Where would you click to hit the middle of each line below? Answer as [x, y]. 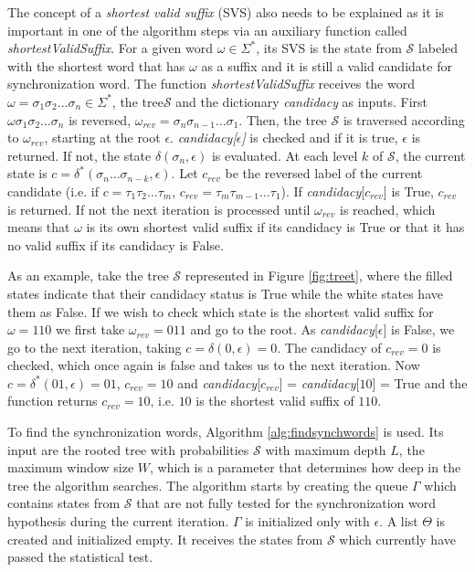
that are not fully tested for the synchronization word [286, 503]
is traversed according [404, 119]
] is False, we [419, 329]
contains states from [64, 503]
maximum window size [71, 467]
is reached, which [388, 209]
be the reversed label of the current [324, 173]
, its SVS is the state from [329, 48]
